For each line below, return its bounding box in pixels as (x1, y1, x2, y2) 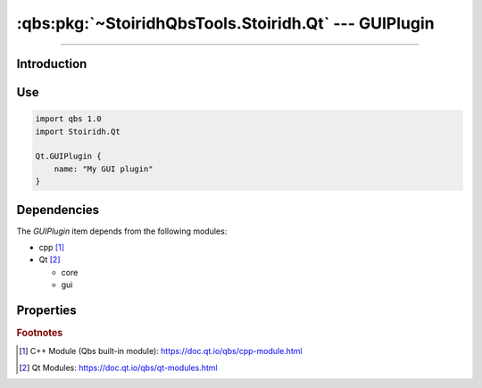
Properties (16, 303, 77, 318)
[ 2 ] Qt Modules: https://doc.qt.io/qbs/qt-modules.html (19, 362, 218, 373)
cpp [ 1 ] (38, 242, 65, 253)
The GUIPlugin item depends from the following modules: (16, 226, 228, 236)
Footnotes (16, 326, 63, 339)
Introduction (16, 56, 87, 71)
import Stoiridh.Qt (35, 126, 120, 136)
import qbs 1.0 (35, 114, 102, 124)
